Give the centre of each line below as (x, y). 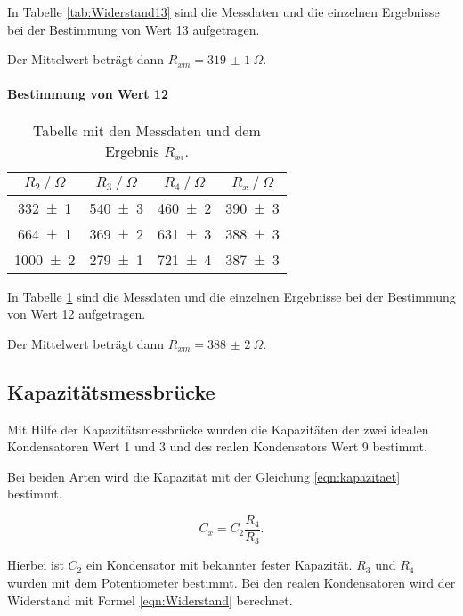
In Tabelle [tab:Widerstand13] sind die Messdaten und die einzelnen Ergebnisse (223, 12)
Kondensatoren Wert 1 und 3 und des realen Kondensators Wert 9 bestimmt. (217, 446)
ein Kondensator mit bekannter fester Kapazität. (219, 565)
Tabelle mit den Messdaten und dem (147, 130)
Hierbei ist (36, 565)
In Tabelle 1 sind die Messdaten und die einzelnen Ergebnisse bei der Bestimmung (231, 296)
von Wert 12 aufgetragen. (77, 314)
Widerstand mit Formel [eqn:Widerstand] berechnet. (150, 600)
